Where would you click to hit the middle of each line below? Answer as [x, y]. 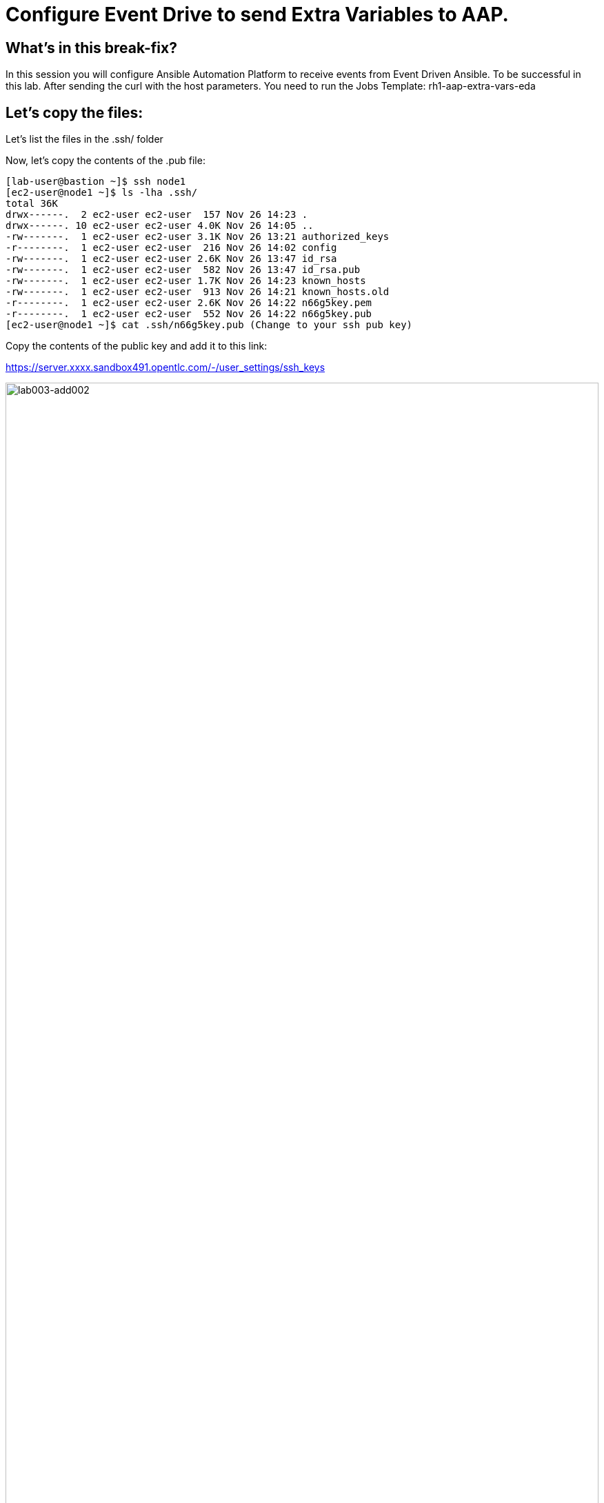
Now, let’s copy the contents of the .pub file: [105, 161]
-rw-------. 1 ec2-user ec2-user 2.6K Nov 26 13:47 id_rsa [171, 259]
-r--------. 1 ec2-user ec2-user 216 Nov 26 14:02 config [171, 248]
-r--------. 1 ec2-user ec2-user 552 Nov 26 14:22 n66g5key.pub [189, 314]
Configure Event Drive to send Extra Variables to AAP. [257, 14]
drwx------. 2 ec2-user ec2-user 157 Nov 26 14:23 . [157, 215]
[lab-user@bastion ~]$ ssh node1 [96, 182]
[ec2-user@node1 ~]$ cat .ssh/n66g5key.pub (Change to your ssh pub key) [209, 325]
